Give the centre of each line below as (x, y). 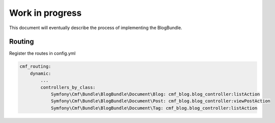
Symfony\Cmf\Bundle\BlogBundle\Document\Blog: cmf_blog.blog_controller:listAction (155, 94)
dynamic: (41, 73)
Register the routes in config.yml (42, 53)
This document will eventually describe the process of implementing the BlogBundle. (96, 28)
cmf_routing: (35, 66)
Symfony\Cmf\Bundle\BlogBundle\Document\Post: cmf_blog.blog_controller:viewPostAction (161, 101)
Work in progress (45, 13)
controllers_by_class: (68, 87)
